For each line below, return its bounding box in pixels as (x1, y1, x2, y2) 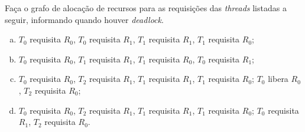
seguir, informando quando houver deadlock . (5, 13, 164, 25)
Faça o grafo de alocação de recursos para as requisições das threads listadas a (5, 2, 287, 14)
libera (268, 72, 288, 85)
